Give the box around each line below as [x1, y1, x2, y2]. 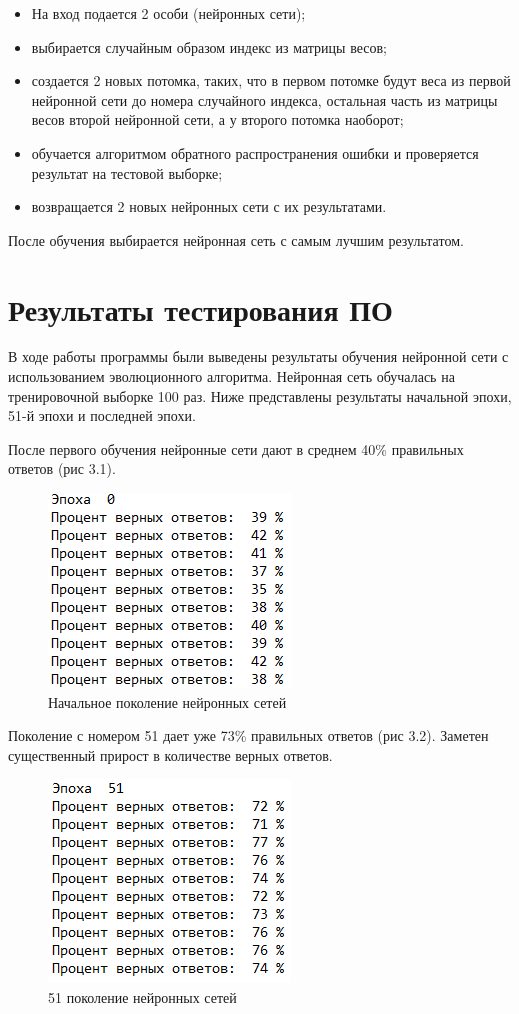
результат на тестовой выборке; [31, 162, 223, 183]
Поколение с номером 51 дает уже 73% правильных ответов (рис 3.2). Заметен [8, 725, 489, 746]
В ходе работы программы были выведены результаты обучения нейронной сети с [8, 346, 509, 367]
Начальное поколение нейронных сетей [48, 691, 287, 712]
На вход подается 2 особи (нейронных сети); [31, 3, 306, 23]
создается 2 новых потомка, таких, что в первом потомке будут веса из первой [31, 70, 511, 91]
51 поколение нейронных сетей [48, 987, 237, 1007]
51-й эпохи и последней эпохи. [8, 405, 196, 426]
